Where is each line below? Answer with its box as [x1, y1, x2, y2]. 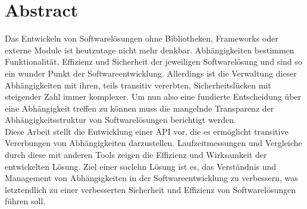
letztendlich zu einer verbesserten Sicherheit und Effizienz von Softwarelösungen [5, 183, 296, 195]
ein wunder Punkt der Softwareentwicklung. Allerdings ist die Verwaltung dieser [5, 66, 297, 79]
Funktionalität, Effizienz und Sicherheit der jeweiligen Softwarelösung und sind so [5, 55, 302, 68]
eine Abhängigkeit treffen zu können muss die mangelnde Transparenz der [5, 102, 274, 114]
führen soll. [5, 195, 46, 207]
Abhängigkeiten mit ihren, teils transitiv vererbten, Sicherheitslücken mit [5, 78, 271, 91]
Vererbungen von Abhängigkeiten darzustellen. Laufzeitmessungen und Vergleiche [5, 137, 302, 149]
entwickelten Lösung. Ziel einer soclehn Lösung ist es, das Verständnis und [5, 160, 277, 172]
